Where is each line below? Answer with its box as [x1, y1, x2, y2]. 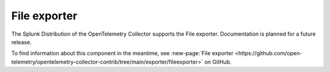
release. [11, 38, 32, 45]
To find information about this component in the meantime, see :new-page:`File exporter [11, 50, 233, 57]
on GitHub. [204, 58, 232, 65]
